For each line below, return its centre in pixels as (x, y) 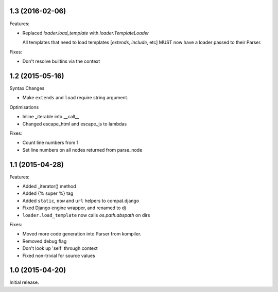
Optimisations (24, 107)
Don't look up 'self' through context (60, 248)
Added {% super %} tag (48, 193)
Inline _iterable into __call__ (51, 117)
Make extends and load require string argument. (75, 98)
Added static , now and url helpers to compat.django (81, 200)
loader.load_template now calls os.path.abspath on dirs (86, 215)
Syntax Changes (27, 88)
